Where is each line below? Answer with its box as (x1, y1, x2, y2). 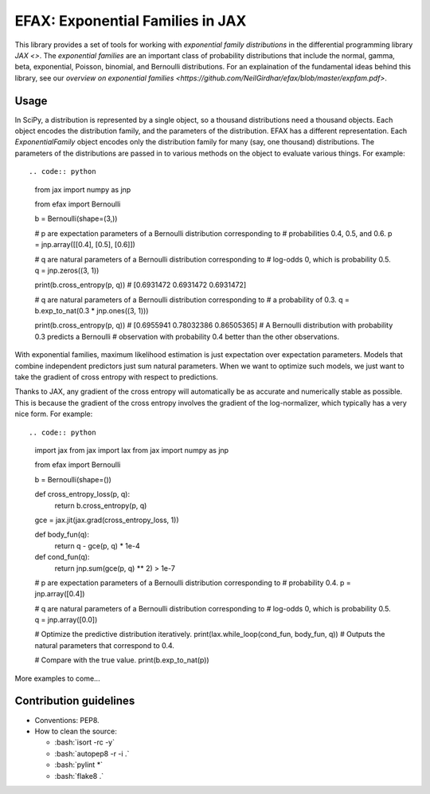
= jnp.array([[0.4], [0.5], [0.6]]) (34, 240, 135, 250)
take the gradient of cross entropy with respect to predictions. (14, 372, 218, 382)
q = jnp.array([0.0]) (34, 615, 98, 625)
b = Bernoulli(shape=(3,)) (34, 214, 118, 223)
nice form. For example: (14, 409, 93, 419)
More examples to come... (14, 674, 100, 683)
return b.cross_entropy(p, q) (54, 501, 147, 510)
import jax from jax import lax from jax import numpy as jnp (34, 446, 229, 454)
